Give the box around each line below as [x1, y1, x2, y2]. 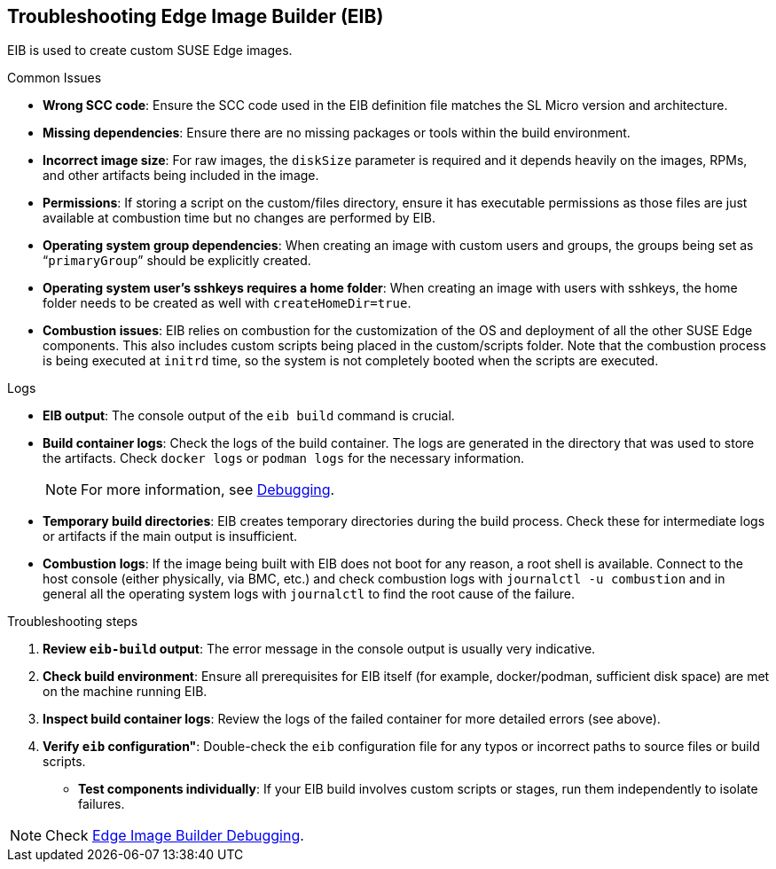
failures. [78, 796, 125, 812]
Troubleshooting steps [7, 614, 138, 630]
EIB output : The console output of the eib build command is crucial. [43, 408, 455, 424]
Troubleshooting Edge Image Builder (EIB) [7, 5, 384, 27]
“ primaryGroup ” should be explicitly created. [43, 253, 311, 269]
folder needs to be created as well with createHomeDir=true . [43, 295, 412, 311]
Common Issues [7, 70, 102, 86]
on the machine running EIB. [43, 684, 208, 700]
